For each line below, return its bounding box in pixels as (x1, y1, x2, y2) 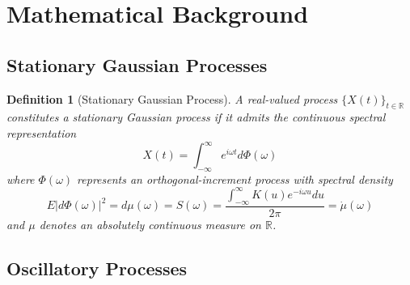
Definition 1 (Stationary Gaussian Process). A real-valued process (6, 90, 338, 107)
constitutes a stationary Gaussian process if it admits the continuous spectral (6, 108, 386, 125)
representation (6, 124, 77, 141)
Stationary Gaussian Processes (6, 52, 268, 77)
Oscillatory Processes (6, 255, 188, 280)
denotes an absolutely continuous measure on (39, 215, 261, 232)
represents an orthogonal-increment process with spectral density (77, 170, 393, 187)
